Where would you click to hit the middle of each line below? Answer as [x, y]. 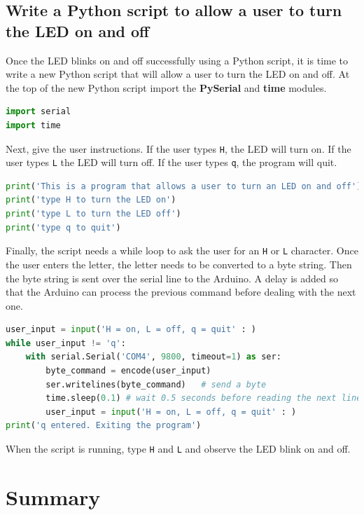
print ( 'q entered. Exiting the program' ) [104, 426]
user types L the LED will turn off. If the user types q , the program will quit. [171, 162]
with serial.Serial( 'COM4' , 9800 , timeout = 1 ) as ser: [153, 357]
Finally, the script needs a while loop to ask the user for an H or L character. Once [182, 250]
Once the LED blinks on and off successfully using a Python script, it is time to [177, 60]
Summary [53, 496]
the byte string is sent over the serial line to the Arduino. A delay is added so [172, 278]
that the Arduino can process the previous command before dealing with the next [181, 292]
